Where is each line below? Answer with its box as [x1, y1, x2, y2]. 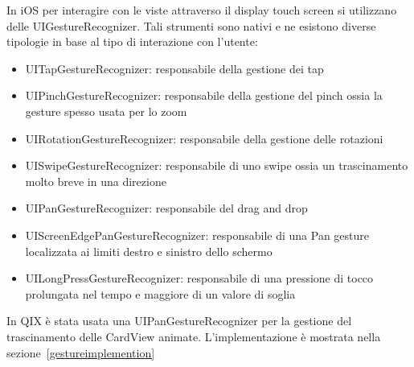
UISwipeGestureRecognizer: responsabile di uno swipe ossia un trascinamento [25, 157, 408, 174]
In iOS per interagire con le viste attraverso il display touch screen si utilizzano [6, 2, 397, 18]
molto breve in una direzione [25, 172, 166, 189]
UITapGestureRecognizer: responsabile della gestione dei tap [25, 60, 324, 76]
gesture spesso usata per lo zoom [25, 102, 187, 119]
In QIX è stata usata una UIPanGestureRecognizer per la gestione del [6, 312, 352, 329]
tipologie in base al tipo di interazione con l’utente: [6, 33, 258, 50]
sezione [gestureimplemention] [6, 344, 155, 361]
